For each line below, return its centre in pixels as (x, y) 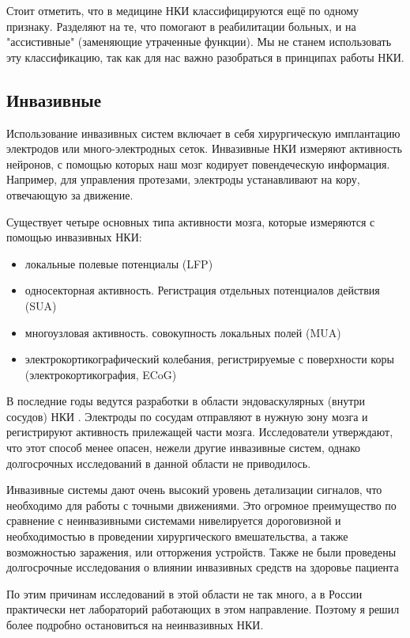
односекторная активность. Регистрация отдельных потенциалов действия (202, 290)
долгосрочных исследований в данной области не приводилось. (159, 463)
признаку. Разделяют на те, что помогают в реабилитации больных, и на (181, 26)
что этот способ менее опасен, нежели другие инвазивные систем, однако (184, 448)
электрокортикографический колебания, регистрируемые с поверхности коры (209, 359)
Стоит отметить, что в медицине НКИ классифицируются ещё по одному (183, 10)
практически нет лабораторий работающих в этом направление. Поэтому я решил (203, 609)
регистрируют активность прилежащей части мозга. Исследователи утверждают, (200, 432)
